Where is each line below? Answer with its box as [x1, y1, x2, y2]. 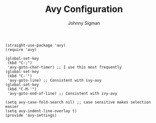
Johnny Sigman [67, 20, 100, 26]
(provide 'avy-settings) [5, 112, 57, 118]
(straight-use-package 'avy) [5, 42, 66, 48]
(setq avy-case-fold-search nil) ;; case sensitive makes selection [5, 99, 151, 104]
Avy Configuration [44, 3, 123, 15]
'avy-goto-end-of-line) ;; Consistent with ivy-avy [7, 91, 117, 96]
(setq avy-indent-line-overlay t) [5, 108, 77, 113]
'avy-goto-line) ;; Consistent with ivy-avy [7, 77, 101, 83]
